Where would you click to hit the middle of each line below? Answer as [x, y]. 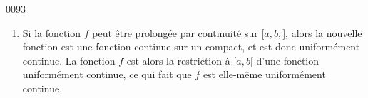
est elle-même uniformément [264, 74]
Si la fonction [52, 32]
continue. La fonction [69, 60]
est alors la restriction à [178, 60]
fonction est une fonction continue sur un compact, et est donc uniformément [191, 47]
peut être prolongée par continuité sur [175, 32]
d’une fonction [288, 60]
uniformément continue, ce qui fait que [107, 74]
